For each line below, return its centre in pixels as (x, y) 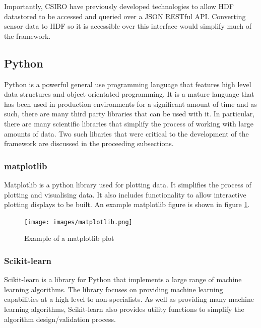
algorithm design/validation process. (60, 319)
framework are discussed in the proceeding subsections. (89, 143)
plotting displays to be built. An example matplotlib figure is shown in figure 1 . (127, 204)
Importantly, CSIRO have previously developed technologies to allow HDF (119, 6)
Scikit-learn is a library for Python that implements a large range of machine (123, 279)
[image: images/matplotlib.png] (78, 222)
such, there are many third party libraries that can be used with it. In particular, (129, 114)
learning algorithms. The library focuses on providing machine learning (114, 289)
